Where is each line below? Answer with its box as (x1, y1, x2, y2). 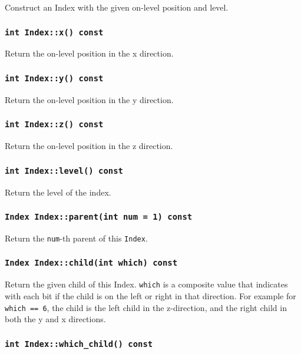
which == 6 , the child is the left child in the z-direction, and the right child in (5, 301, 287, 313)
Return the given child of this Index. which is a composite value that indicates (5, 278, 288, 290)
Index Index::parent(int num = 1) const (5, 212, 193, 222)
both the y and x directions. (5, 313, 106, 325)
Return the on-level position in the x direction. (5, 47, 174, 59)
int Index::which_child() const (5, 339, 153, 349)
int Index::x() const (5, 27, 104, 37)
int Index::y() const (5, 73, 104, 83)
